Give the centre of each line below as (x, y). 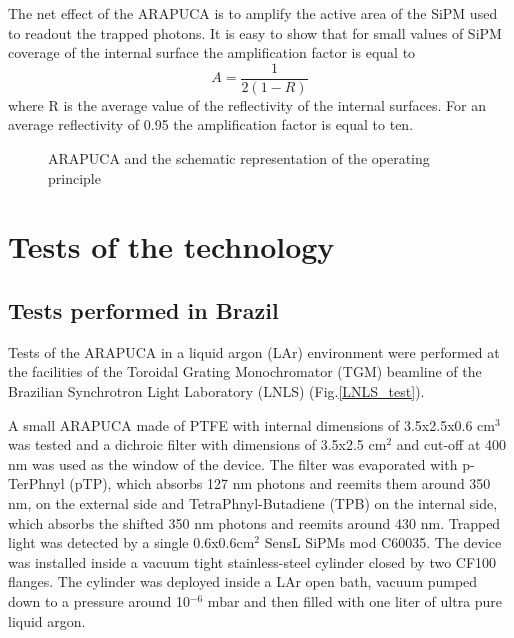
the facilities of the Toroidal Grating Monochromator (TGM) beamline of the (245, 371)
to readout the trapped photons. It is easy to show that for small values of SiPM (255, 32)
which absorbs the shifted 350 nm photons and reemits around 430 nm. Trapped (254, 522)
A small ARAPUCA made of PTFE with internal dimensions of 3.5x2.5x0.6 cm (251, 424)
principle (74, 177)
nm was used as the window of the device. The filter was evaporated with (233, 463)
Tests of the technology (171, 246)
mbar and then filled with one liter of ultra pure (355, 600)
